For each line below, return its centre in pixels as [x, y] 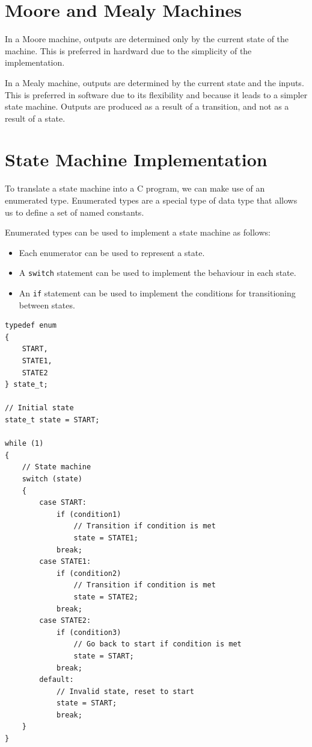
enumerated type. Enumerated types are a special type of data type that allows [151, 200]
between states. [47, 305]
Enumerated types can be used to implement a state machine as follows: [138, 232]
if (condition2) [89, 573]
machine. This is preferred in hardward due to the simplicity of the [128, 50]
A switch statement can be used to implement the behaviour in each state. [158, 273]
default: [57, 680]
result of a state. [35, 118]
